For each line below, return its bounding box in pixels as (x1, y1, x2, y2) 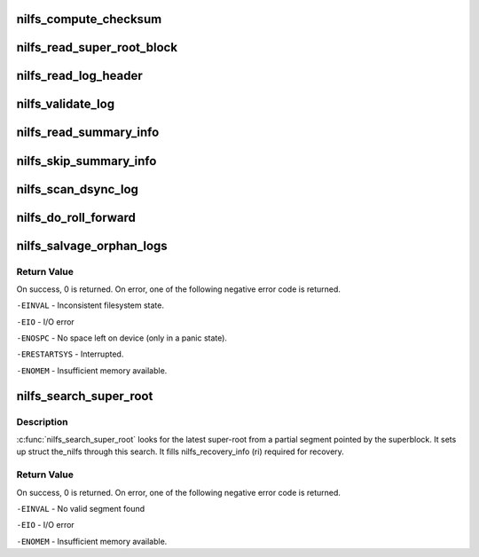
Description (16, 415, 68, 428)
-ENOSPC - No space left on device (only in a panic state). (16, 333, 228, 343)
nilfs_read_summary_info (16, 125, 160, 140)
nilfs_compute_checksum (16, 12, 162, 27)
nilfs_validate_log (16, 97, 115, 112)
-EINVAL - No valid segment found (16, 503, 145, 514)
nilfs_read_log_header (16, 68, 143, 83)
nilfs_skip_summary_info (16, 153, 157, 169)
